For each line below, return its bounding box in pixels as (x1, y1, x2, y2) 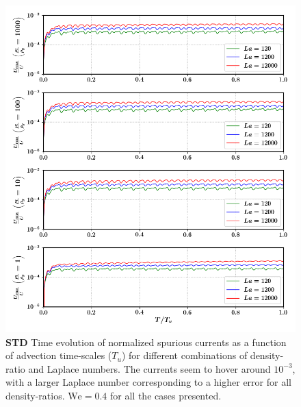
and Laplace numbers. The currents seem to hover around (28, 361, 271, 375)
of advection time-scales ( (5, 348, 112, 362)
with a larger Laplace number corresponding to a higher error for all (5, 375, 291, 389)
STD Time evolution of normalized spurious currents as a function (5, 334, 287, 349)
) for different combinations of (121, 348, 248, 362)
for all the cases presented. (110, 388, 222, 402)
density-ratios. (5, 388, 65, 402)
